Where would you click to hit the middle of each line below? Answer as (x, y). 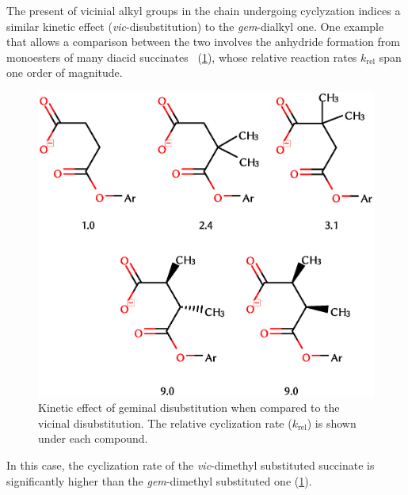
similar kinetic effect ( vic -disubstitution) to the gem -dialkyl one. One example (195, 26)
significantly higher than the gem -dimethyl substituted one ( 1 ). (159, 480)
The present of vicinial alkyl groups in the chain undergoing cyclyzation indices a (204, 10)
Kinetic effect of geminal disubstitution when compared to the (189, 407)
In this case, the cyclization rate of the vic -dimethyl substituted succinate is (191, 465)
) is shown (332, 423)
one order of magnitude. (65, 72)
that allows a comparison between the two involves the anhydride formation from (203, 42)
